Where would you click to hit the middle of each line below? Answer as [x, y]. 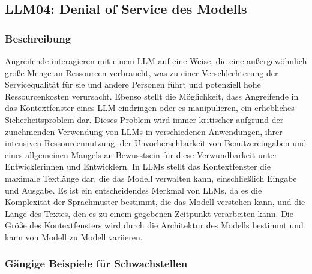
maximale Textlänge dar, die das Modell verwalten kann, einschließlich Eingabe [151, 178]
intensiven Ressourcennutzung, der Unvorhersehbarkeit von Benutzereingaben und [156, 143]
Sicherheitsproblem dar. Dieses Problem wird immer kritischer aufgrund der [144, 119]
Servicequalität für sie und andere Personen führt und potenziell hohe [133, 84]
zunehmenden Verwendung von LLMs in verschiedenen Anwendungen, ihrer [144, 131]
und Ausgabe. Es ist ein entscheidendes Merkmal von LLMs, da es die [133, 190]
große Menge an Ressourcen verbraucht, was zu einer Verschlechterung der [142, 72]
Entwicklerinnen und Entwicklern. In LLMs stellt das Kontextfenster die [138, 166]
